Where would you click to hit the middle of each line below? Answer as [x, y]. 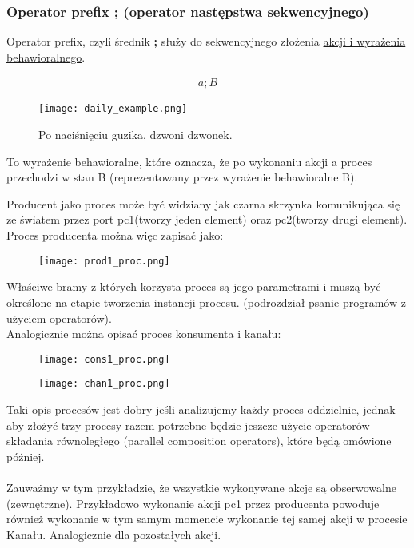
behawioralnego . [46, 56]
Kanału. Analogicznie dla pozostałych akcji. [114, 534]
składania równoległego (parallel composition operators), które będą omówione [199, 441]
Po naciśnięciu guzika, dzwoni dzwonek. [135, 135]
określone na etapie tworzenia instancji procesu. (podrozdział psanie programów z [206, 302]
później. [26, 456]
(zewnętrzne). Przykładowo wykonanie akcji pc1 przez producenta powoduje [193, 503]
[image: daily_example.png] [113, 109]
